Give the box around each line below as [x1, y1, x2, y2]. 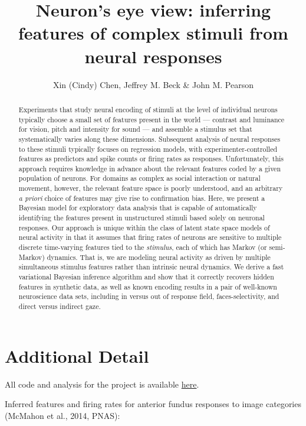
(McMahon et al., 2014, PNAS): [5, 409, 120, 421]
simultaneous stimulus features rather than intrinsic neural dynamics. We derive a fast [18, 262, 284, 272]
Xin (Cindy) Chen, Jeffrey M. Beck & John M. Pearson [52, 78, 254, 90]
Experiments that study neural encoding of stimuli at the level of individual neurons [18, 104, 278, 114]
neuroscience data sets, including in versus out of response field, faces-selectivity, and [18, 291, 279, 301]
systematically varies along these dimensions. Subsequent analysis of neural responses [18, 134, 281, 144]
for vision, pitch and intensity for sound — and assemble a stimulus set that [18, 124, 252, 134]
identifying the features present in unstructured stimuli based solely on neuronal [18, 213, 265, 223]
